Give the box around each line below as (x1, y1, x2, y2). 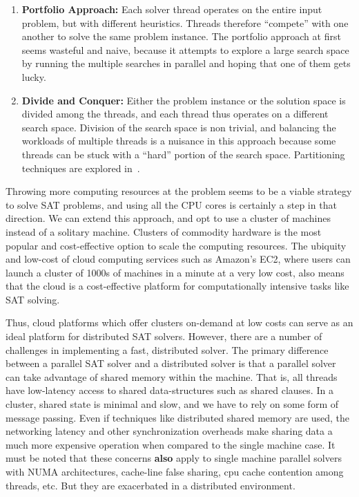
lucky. (21, 69, 46, 84)
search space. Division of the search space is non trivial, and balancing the (21, 120, 336, 134)
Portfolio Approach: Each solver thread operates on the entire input (21, 2, 322, 16)
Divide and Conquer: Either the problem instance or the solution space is (21, 93, 346, 107)
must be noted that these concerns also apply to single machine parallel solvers (6, 451, 342, 465)
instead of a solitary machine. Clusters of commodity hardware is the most (6, 224, 322, 238)
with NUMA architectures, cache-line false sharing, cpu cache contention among (6, 465, 344, 478)
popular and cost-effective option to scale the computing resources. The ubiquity (6, 238, 347, 252)
